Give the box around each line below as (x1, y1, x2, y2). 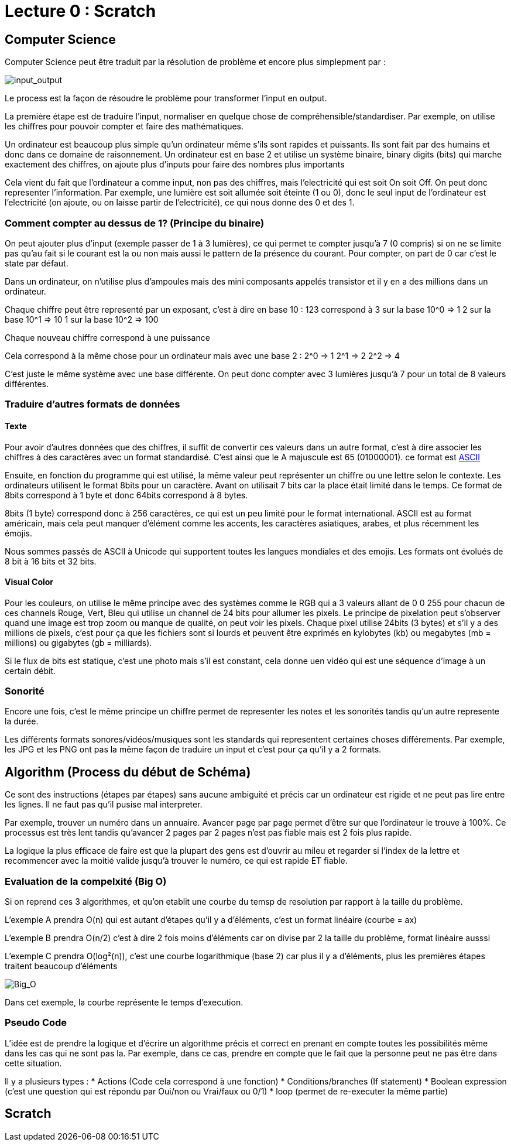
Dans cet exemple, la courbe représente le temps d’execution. (5, 997, 244, 1008)
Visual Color (5, 577, 54, 587)
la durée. (5, 716, 39, 727)
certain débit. (5, 665, 56, 676)
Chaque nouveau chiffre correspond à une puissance (5, 332, 210, 343)
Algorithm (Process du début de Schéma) (5, 764, 251, 779)
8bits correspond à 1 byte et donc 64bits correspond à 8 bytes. (5, 490, 248, 500)
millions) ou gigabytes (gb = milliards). (5, 637, 152, 648)
